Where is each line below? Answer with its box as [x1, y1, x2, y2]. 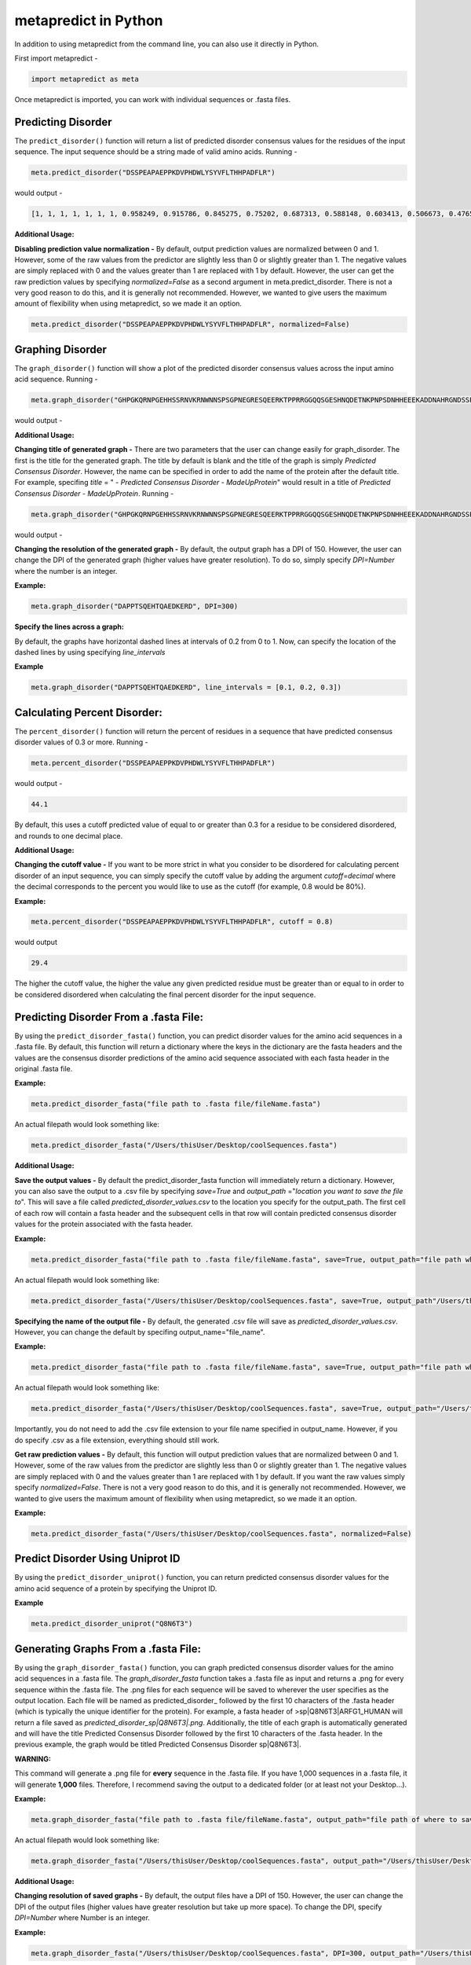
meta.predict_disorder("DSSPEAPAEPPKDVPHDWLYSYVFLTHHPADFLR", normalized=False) [31, 320, 350, 329]
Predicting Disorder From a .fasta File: [14, 1010, 204, 1023]
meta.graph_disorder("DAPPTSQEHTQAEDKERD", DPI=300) [31, 602, 239, 611]
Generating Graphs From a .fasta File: [14, 1642, 202, 1655]
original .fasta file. [14, 1063, 73, 1073]
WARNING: [14, 1754, 51, 1764]
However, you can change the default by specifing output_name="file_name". [14, 1327, 265, 1336]
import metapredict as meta [31, 75, 139, 83]
